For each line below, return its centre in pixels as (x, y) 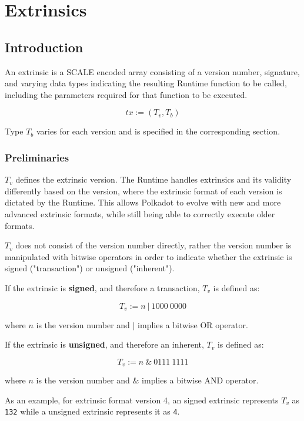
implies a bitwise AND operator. (200, 380)
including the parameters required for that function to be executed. (126, 94)
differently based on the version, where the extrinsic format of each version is (143, 191)
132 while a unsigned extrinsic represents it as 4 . (92, 411)
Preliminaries (37, 157)
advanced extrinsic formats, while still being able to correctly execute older (140, 213)
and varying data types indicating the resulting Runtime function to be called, (146, 83)
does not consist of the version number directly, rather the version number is (153, 245)
